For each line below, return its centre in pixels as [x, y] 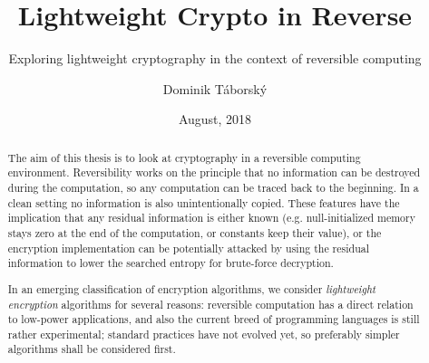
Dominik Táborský [215, 88]
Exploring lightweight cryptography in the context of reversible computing [215, 58]
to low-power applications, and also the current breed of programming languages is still [214, 319]
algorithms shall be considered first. [92, 349]
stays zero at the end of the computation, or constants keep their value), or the [195, 232]
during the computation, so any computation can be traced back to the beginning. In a [213, 188]
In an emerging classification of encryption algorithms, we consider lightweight [192, 288]
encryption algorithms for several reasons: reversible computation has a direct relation [210, 304]
